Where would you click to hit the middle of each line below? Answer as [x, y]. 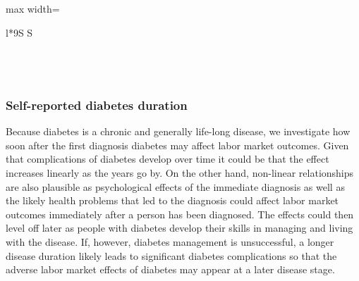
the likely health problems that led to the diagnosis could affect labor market [172, 200]
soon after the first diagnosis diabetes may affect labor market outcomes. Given [177, 145]
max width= [33, 8]
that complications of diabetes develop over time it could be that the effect [168, 159]
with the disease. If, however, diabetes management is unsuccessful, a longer [170, 241]
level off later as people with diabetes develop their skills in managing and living [179, 228]
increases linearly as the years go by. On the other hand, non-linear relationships [180, 172]
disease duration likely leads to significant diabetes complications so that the [171, 255]
